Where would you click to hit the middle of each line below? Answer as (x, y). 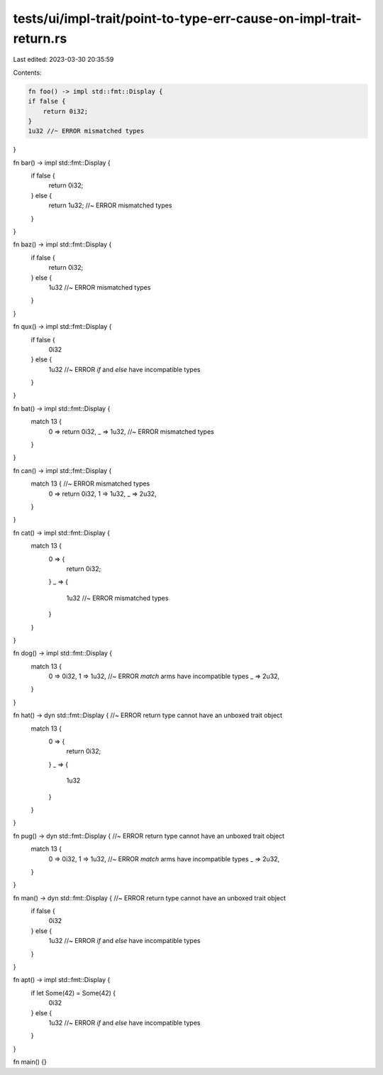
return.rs (40, 38)
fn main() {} (30, 1062)
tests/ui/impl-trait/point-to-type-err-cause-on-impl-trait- (187, 18)
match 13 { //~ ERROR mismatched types (90, 484)
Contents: (27, 72)
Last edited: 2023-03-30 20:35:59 (63, 60)
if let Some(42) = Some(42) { (73, 993)
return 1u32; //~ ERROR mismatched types (110, 205)
